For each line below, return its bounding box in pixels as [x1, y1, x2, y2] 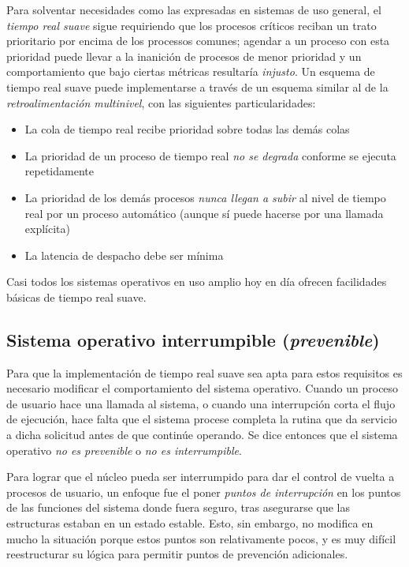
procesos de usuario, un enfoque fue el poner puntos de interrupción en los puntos [6, 483, 401, 500]
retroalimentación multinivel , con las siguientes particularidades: [6, 94, 316, 111]
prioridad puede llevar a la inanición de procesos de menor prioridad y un [6, 47, 362, 64]
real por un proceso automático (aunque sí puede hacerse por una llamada [24, 205, 384, 221]
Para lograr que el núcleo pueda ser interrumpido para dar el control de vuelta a [6, 468, 395, 485]
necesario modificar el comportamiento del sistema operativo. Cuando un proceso [6, 380, 399, 396]
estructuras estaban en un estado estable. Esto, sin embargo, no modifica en [6, 515, 374, 531]
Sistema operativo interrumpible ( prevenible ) [6, 327, 380, 351]
